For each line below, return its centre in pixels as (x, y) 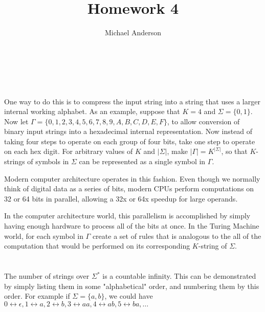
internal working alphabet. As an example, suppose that (92, 111)
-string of (213, 246)
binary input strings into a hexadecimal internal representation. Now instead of (128, 131)
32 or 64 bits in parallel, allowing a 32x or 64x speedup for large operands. (121, 198)
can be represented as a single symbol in (142, 161)
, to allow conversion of (204, 121)
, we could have (129, 296)
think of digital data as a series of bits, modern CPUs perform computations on (129, 188)
